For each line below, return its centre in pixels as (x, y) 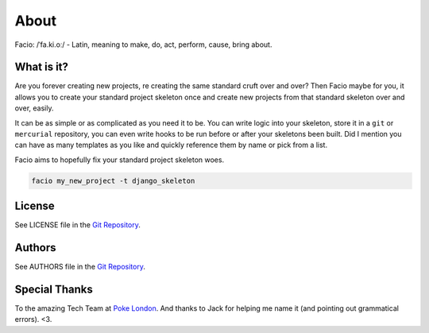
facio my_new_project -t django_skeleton (113, 180)
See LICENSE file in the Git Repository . (77, 225)
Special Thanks (54, 289)
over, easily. (34, 108)
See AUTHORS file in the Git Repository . (80, 267)
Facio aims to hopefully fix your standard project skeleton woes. (120, 160)
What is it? (42, 67)
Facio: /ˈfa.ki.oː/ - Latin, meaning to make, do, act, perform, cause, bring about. (143, 45)
